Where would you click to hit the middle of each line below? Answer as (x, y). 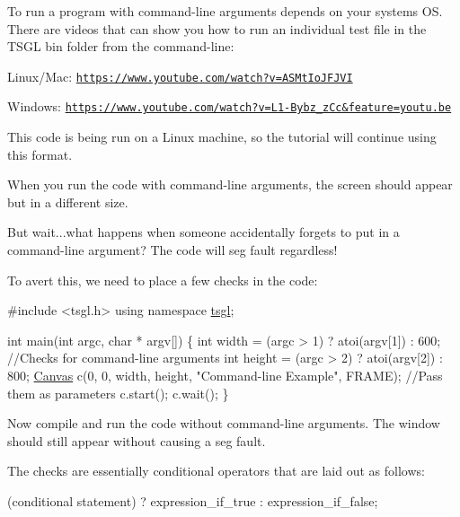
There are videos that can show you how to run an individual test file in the (217, 28)
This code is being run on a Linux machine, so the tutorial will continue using (222, 137)
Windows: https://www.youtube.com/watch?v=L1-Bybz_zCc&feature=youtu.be (230, 106)
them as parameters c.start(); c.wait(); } (118, 393)
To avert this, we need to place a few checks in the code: (163, 280)
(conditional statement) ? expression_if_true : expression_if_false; (193, 501)
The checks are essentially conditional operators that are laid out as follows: (216, 471)
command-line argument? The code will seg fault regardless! (172, 250)
